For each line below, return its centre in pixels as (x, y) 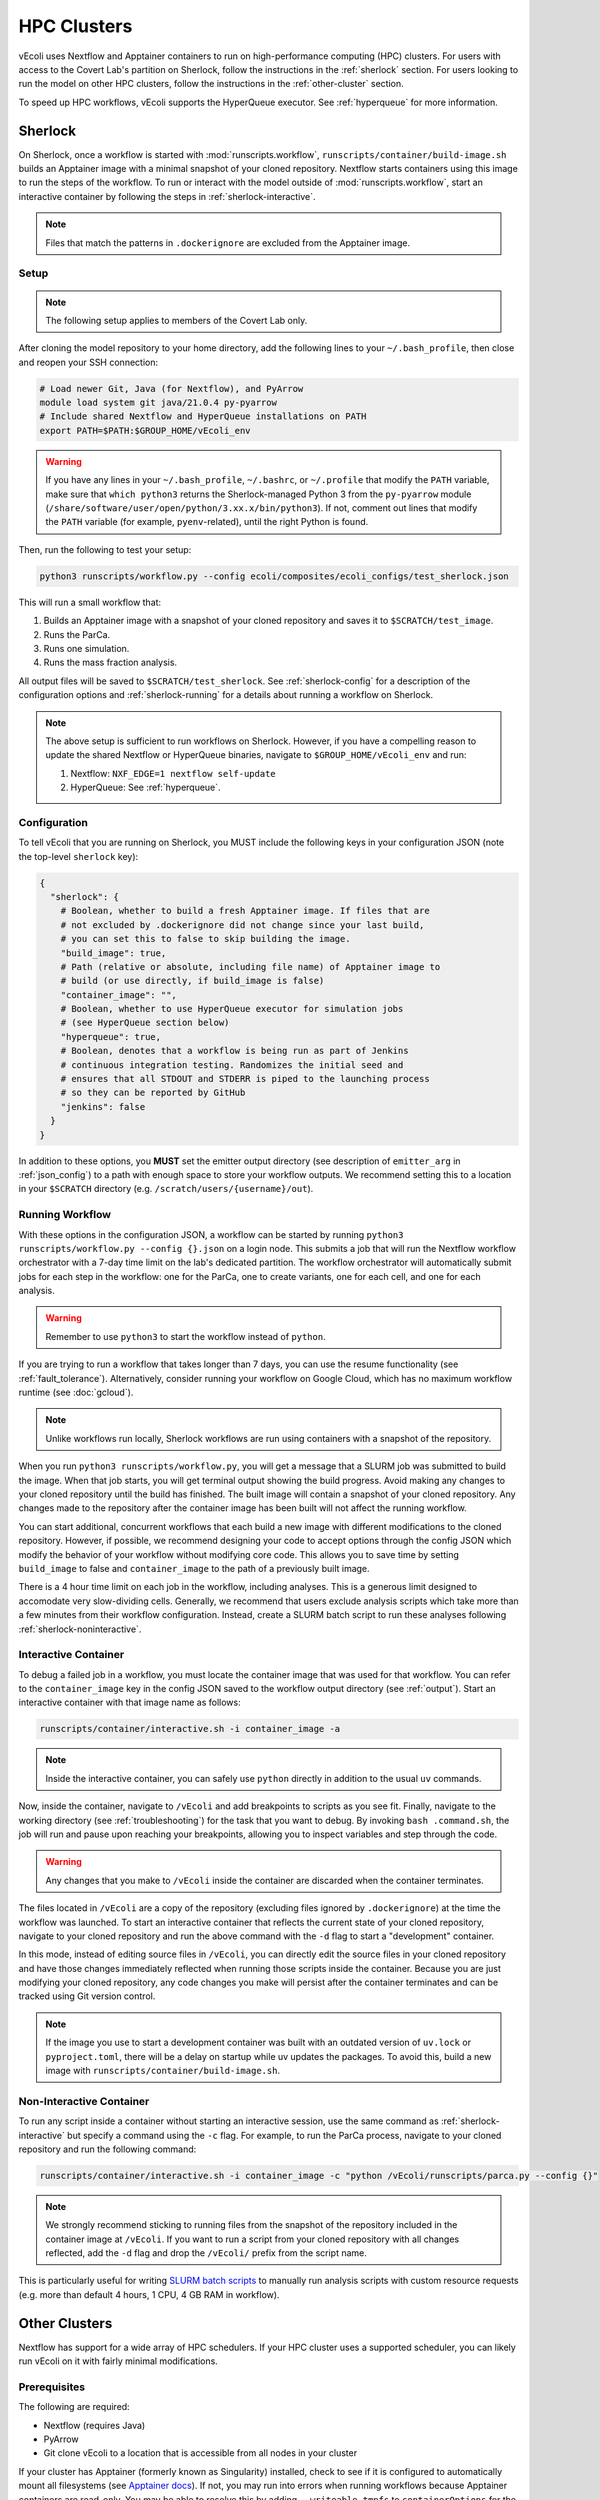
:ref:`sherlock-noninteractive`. (80, 1629)
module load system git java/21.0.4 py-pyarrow (158, 403)
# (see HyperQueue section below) (145, 1023)
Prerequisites (51, 2387)
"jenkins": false (103, 1106)
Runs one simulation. (86, 648)
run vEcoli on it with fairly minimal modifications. (118, 2361)
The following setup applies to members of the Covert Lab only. (176, 320)
